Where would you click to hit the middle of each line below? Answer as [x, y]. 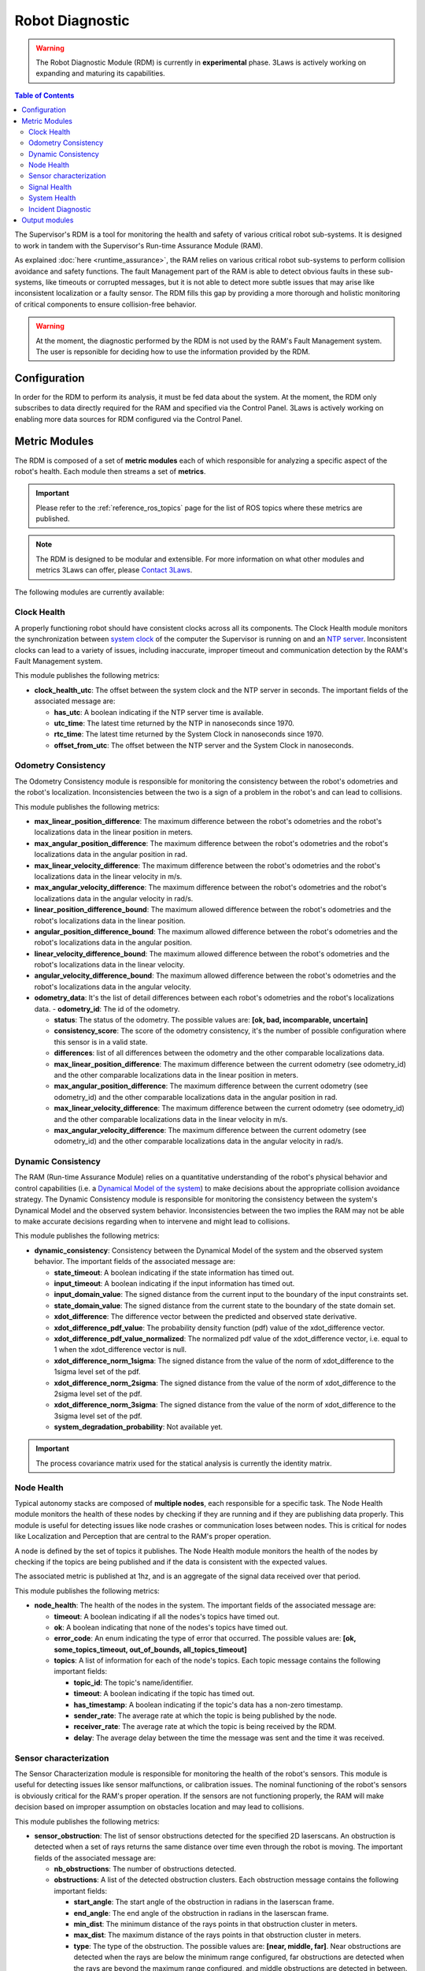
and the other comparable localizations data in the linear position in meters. [176, 1075]
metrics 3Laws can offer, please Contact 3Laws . [114, 570]
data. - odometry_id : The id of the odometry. [107, 1008]
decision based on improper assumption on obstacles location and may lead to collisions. [159, 1807]
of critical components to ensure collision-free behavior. [105, 304]
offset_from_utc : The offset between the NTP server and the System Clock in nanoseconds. [204, 745]
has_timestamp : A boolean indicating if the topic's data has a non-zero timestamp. [208, 1705]
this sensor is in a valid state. [101, 1041]
